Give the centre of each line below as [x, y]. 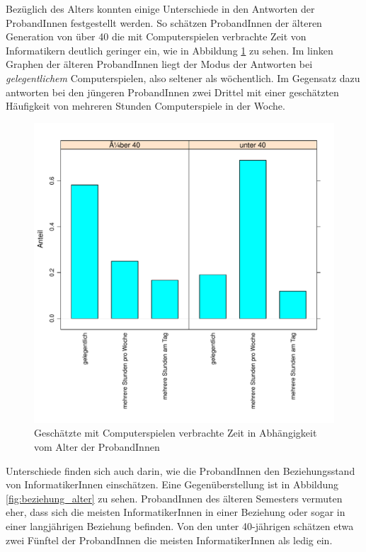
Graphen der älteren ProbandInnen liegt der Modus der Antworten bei [159, 64]
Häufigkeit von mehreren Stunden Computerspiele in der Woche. [145, 106]
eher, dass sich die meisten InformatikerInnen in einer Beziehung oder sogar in [176, 512]
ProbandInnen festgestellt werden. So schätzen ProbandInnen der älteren [164, 22]
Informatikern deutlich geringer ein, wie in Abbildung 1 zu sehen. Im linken [170, 50]
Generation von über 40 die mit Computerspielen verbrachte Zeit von [156, 36]
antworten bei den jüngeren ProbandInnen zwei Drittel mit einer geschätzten [172, 92]
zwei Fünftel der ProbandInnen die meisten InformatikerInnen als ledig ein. [169, 540]
